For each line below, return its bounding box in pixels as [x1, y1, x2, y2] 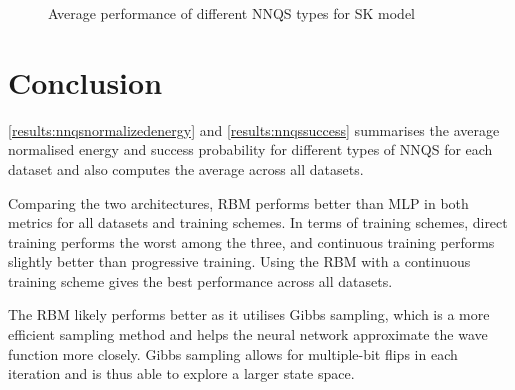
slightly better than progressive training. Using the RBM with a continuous [8, 251, 471, 272]
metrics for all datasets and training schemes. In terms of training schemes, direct [8, 212, 508, 233]
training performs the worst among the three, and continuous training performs [8, 231, 495, 252]
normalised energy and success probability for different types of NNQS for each [8, 139, 493, 160]
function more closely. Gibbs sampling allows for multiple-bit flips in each [8, 343, 458, 364]
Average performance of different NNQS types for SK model [48, 3, 415, 23]
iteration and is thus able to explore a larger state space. [8, 363, 355, 384]
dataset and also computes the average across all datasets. [8, 158, 364, 179]
